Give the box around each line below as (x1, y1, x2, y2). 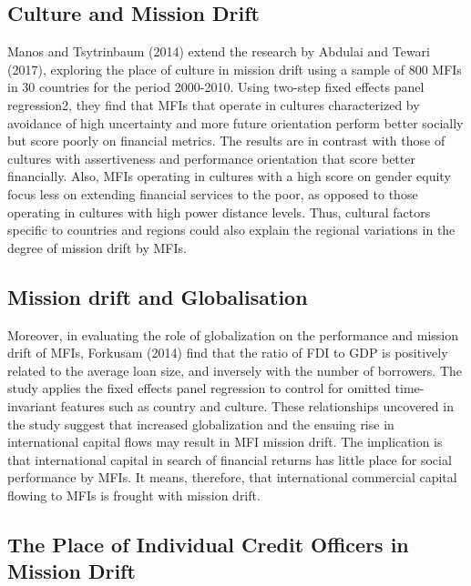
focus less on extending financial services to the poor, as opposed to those (7, 184, 418, 203)
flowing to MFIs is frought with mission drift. (7, 485, 261, 504)
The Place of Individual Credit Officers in (7, 530, 409, 558)
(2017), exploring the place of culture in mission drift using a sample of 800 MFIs (7, 59, 462, 78)
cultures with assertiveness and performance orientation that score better (7, 148, 415, 167)
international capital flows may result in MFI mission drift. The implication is (7, 432, 443, 451)
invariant (7, 396, 57, 415)
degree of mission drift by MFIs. (7, 237, 187, 257)
